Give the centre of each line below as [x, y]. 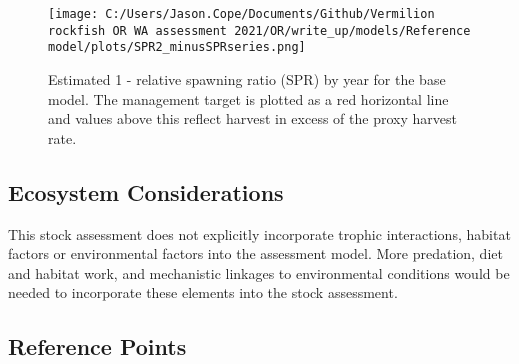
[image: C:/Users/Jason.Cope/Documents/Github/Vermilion [241, 14]
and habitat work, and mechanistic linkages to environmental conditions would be [259, 272]
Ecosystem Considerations [146, 191]
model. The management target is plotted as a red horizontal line [248, 98]
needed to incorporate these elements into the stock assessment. [203, 292]
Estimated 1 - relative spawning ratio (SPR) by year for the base [247, 78]
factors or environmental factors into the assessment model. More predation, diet [255, 253]
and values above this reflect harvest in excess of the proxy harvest [252, 118]
